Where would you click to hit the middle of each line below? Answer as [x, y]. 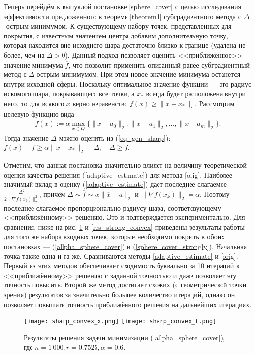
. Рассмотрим [215, 103]
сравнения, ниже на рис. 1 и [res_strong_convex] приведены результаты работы [124, 227]
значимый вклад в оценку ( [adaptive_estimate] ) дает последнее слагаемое [116, 184]
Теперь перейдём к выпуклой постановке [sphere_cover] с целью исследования [123, 6]
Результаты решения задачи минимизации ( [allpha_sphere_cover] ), [124, 337]
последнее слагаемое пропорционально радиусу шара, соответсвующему [112, 207]
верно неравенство [100, 103]
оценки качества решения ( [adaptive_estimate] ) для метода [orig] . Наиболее [118, 174]
